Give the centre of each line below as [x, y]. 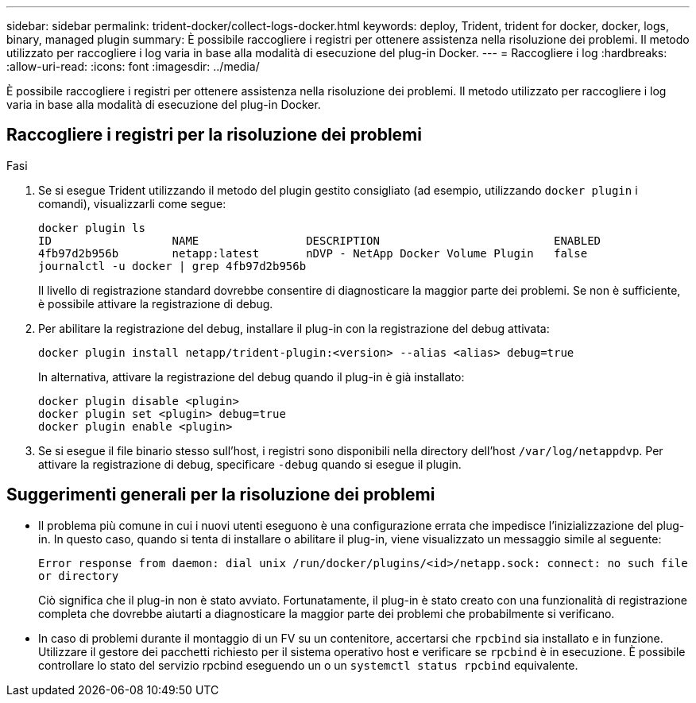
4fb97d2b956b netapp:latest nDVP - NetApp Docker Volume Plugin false [313, 253]
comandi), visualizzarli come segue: [132, 203]
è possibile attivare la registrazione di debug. [156, 303]
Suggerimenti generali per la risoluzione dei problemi [221, 495]
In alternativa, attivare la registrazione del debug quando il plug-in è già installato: [251, 377]
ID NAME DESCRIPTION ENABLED [320, 240]
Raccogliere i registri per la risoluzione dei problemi [214, 135]
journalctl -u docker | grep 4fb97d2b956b [172, 266]
